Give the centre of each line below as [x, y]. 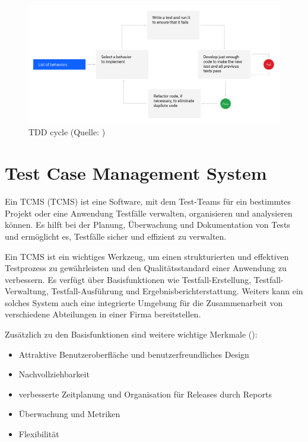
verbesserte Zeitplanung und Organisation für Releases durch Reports [145, 394]
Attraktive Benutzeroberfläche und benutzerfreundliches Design [134, 354]
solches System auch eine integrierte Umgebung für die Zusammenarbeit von [144, 302]
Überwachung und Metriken [69, 414]
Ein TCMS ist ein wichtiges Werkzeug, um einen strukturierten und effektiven [147, 256]
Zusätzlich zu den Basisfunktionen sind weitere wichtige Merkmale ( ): [131, 334]
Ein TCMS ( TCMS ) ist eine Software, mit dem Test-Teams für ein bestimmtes [148, 201]
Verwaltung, [27, 291]
